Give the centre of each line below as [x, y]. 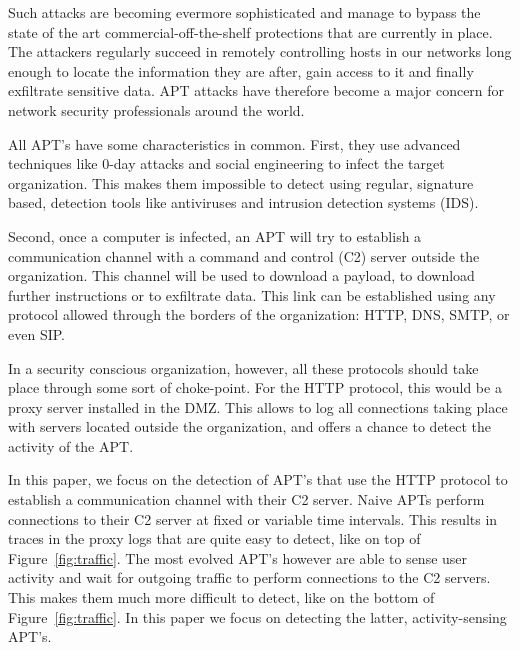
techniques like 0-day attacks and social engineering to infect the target [226, 163]
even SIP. [36, 333]
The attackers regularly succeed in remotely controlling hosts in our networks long [260, 51]
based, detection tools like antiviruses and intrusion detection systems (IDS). [243, 202]
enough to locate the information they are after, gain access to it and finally [241, 70]
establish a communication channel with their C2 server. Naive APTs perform [246, 499]
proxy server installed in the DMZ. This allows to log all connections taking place [258, 406]
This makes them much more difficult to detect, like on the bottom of [221, 597]
